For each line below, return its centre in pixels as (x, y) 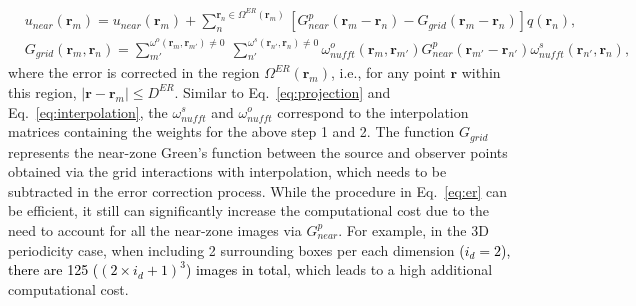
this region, (42, 91)
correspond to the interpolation (373, 111)
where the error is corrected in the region (134, 72)
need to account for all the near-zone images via (155, 229)
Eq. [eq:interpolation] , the (88, 111)
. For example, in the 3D (413, 229)
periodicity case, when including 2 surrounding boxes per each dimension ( (236, 249)
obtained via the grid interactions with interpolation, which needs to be (227, 171)
